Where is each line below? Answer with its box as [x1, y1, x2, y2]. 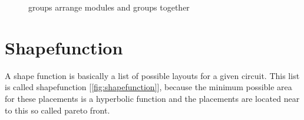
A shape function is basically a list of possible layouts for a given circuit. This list [5, 69, 300, 81]
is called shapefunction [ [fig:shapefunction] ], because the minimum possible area [5, 81, 292, 93]
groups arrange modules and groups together [28, 1, 190, 13]
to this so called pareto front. [5, 104, 110, 116]
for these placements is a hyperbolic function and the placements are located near [5, 92, 300, 104]
